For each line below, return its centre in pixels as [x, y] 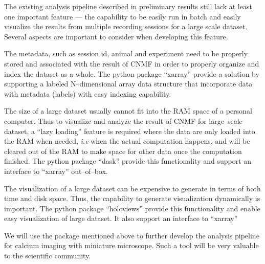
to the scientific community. [48, 256]
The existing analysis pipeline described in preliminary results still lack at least [128, 6]
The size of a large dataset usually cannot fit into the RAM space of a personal [128, 111]
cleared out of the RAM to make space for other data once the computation [123, 151]
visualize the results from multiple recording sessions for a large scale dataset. [126, 26]
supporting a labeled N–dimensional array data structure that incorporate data [128, 84]
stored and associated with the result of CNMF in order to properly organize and [132, 63]
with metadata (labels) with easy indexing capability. [88, 93]
